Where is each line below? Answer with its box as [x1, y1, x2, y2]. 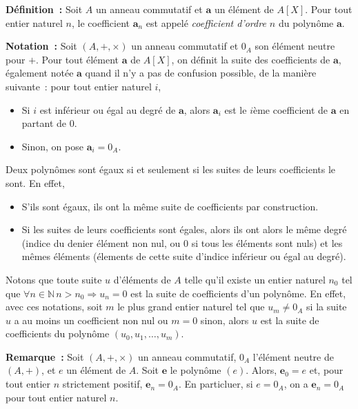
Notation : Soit [6, 39, 77, 53]
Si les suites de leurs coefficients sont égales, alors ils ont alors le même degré [21, 222, 347, 237]
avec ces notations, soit [6, 299, 103, 314]
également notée [6, 66, 74, 80]
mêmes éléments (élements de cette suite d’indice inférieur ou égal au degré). [21, 249, 346, 263]
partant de [21, 116, 67, 130]
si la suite [306, 299, 347, 314]
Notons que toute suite [6, 272, 102, 286]
